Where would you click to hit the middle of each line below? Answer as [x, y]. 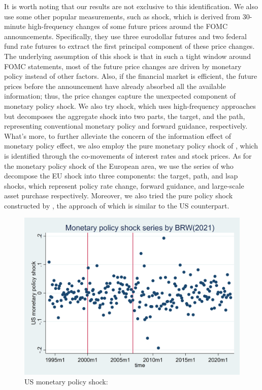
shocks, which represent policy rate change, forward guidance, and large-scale [124, 185]
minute [15, 26]
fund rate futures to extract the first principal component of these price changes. [129, 46]
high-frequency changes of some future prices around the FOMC [128, 26]
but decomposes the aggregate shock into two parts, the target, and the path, [125, 116]
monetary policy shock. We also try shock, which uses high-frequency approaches [130, 106]
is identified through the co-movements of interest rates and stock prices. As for [128, 155]
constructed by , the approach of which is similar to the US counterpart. [117, 205]
